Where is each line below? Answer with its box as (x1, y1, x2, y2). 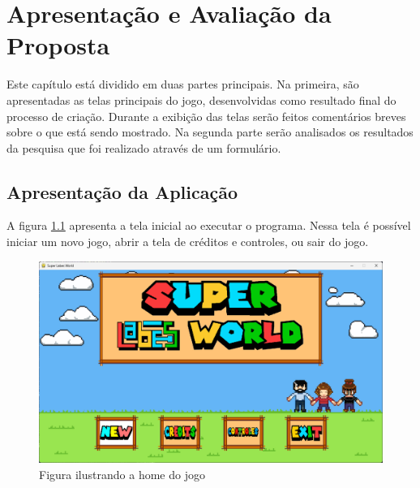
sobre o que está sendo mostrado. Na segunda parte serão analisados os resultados (6, 123, 414, 140)
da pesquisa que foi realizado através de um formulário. (6, 139, 281, 156)
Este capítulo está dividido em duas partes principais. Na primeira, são (6, 76, 359, 93)
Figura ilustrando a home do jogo (39, 465, 205, 482)
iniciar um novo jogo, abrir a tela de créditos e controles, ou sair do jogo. (6, 233, 369, 250)
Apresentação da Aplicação (6, 179, 238, 204)
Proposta (6, 28, 110, 62)
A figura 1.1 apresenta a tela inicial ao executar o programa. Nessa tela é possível (6, 217, 411, 234)
